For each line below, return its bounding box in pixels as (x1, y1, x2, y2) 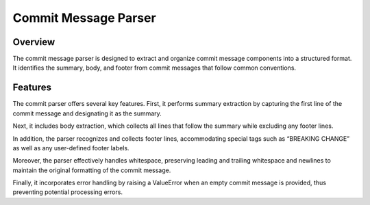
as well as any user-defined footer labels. (12, 143, 129, 152)
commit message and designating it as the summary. (12, 109, 162, 118)
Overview (12, 36, 56, 48)
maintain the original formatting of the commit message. (12, 166, 171, 174)
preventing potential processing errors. (12, 188, 123, 196)
